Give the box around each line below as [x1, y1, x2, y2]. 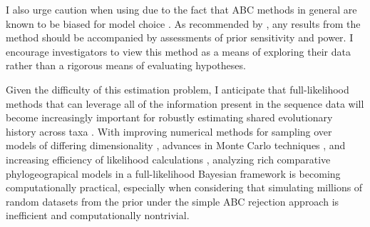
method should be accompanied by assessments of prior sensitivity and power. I [6, 30, 354, 45]
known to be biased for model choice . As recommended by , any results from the [6, 16, 361, 31]
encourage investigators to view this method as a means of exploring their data [6, 44, 351, 59]
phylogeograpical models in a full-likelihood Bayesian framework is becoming [6, 166, 341, 181]
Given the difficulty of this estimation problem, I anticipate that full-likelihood [6, 81, 349, 96]
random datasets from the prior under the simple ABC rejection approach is [6, 193, 339, 208]
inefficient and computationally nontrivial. [6, 208, 190, 223]
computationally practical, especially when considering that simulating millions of [6, 180, 363, 195]
